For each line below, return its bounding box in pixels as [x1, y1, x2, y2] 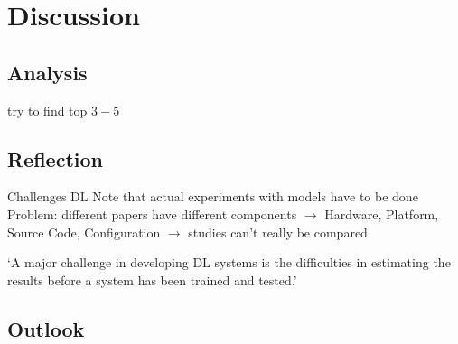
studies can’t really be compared [188, 222, 368, 241]
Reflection [7, 144, 103, 172]
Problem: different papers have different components [7, 204, 297, 223]
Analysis [7, 58, 88, 86]
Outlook [7, 314, 85, 342]
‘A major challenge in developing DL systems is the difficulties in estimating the [7, 253, 451, 272]
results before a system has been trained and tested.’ [7, 270, 297, 289]
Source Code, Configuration [7, 222, 161, 241]
